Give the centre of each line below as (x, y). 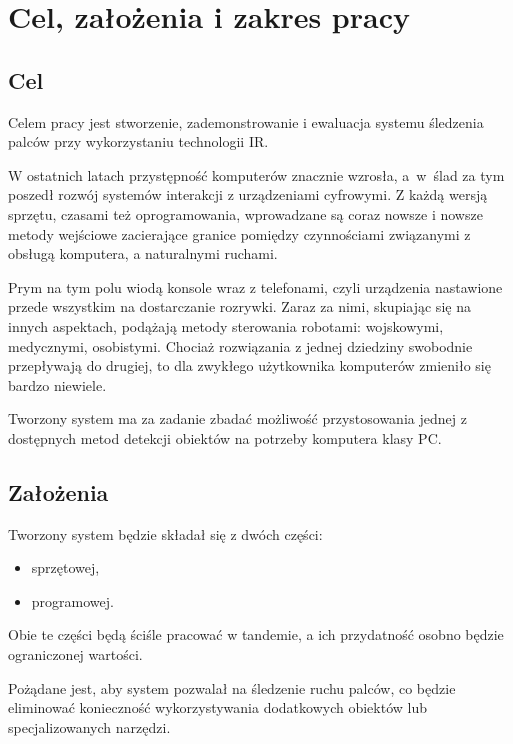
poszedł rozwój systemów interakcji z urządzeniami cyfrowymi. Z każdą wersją (248, 194)
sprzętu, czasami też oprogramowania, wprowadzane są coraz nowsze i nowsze (245, 213)
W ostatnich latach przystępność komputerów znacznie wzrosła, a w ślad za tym (256, 174)
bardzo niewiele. (57, 384)
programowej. (72, 600)
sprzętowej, (65, 567)
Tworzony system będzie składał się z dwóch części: (165, 533)
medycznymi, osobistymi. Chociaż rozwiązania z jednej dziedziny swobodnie (240, 345)
